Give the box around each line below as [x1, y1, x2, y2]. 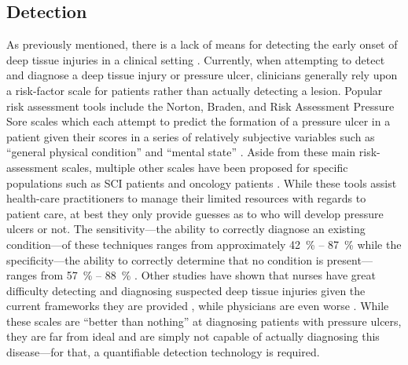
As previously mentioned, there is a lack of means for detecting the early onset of [6, 36, 398, 53]
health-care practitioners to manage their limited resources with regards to [6, 190, 366, 206]
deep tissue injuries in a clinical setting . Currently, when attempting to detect [6, 51, 385, 68]
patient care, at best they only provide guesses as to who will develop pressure [6, 205, 384, 221]
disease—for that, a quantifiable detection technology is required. [6, 344, 320, 360]
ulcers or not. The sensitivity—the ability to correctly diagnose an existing [6, 221, 366, 237]
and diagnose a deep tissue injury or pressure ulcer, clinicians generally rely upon [6, 67, 398, 83]
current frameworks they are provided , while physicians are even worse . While [6, 297, 389, 314]
